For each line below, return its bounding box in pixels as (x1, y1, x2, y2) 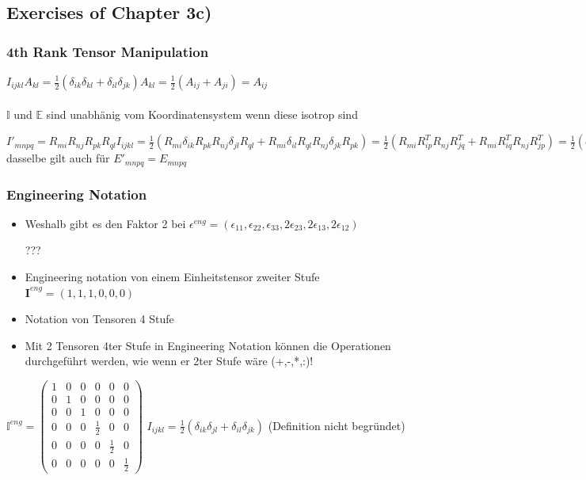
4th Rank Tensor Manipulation (6, 41, 209, 61)
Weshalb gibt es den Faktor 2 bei (25, 215, 186, 231)
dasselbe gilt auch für (6, 150, 110, 166)
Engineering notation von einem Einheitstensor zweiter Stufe (25, 269, 320, 285)
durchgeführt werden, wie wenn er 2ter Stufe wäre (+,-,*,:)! (25, 352, 314, 369)
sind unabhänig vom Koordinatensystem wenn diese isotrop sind (46, 105, 358, 122)
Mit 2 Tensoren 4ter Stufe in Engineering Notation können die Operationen (25, 337, 391, 353)
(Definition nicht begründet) (268, 417, 405, 433)
